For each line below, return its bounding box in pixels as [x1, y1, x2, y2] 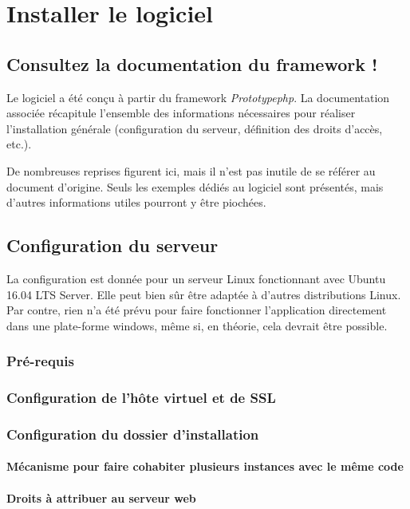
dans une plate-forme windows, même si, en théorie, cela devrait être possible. [6, 317, 388, 333]
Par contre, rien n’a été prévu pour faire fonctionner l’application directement [6, 302, 387, 318]
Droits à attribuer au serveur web [6, 489, 196, 506]
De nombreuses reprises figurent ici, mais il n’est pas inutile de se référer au [6, 162, 376, 179]
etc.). [6, 136, 32, 152]
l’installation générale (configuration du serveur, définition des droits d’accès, [6, 120, 383, 136]
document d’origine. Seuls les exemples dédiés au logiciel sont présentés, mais [6, 178, 384, 195]
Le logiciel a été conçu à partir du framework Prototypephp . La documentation [6, 89, 390, 105]
